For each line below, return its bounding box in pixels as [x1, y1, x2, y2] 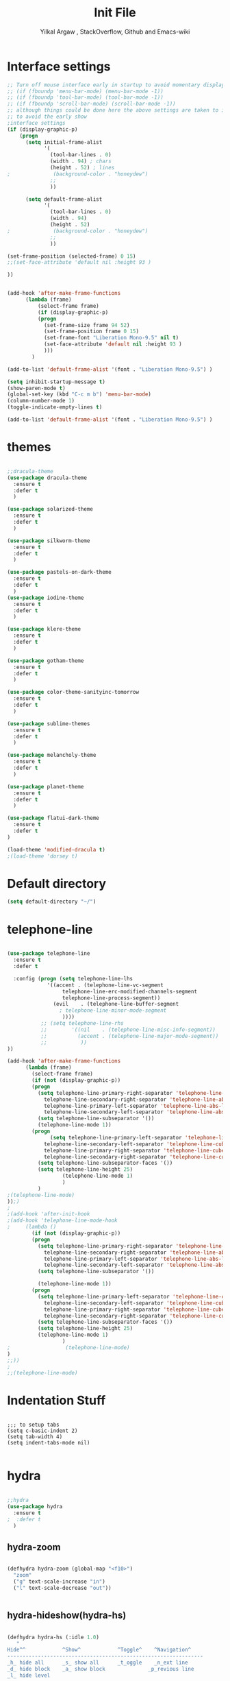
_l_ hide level [7, 1671, 51, 1679]
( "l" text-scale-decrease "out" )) [13, 1584, 112, 1591]
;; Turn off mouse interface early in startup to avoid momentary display [7, 81, 225, 88]
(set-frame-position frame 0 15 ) [43, 328, 139, 335]
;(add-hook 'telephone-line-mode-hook [7, 1217, 118, 1224]
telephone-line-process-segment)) [62, 994, 161, 1002]
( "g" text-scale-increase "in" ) [13, 1578, 106, 1585]
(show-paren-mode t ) [7, 385, 66, 391]
